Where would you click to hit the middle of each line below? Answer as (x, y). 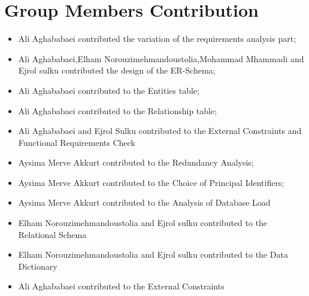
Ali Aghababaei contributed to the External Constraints (121, 286)
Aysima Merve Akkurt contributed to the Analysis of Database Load (144, 202)
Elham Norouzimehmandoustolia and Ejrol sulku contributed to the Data (153, 254)
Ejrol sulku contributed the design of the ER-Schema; (117, 70)
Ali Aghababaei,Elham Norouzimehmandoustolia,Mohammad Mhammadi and (161, 58)
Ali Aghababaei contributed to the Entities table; (109, 90)
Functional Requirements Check (77, 142)
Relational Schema (52, 234)
